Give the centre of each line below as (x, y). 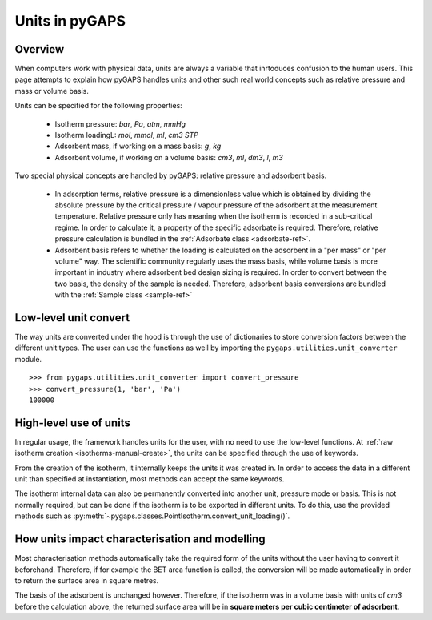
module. (28, 359)
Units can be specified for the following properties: (99, 106)
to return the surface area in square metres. (87, 580)
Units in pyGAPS (70, 21)
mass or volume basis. (52, 91)
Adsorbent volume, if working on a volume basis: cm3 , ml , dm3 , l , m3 (169, 157)
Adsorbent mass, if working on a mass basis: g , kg (138, 146)
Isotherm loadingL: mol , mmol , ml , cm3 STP (127, 135)
